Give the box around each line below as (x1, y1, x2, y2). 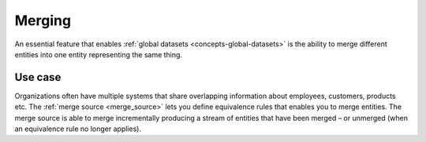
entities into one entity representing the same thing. (14, 49, 183, 59)
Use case (14, 71, 62, 84)
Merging (14, 12, 71, 29)
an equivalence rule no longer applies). (14, 124, 142, 133)
